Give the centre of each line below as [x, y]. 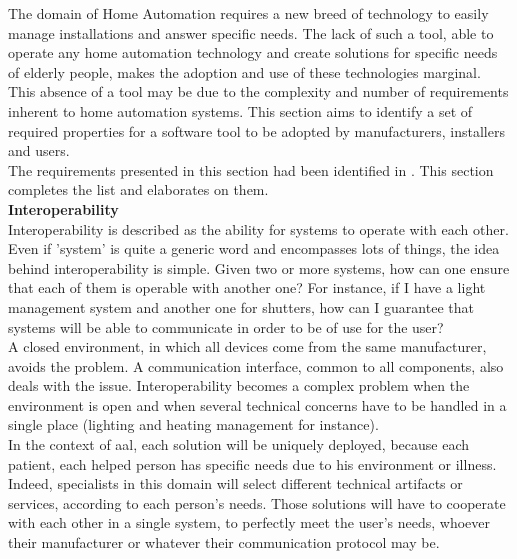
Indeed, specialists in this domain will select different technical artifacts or [235, 483]
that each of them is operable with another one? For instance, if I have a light [247, 287]
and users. [39, 150]
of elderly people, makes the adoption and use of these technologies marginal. [244, 71]
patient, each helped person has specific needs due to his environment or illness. [252, 463]
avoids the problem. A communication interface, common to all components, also [256, 365]
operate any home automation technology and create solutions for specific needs [253, 52]
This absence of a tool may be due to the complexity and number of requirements [258, 91]
